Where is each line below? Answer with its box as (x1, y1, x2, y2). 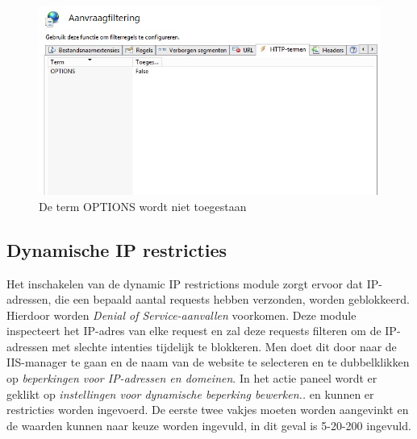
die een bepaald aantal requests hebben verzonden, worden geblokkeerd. (55, 291, 410, 308)
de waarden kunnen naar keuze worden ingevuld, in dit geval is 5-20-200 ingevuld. (6, 416, 411, 433)
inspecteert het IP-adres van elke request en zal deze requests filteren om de (6, 322, 382, 339)
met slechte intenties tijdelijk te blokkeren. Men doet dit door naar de (52, 338, 397, 354)
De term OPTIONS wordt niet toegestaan (39, 197, 247, 214)
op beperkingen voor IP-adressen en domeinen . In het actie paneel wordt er (6, 370, 377, 387)
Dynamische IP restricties (6, 237, 227, 262)
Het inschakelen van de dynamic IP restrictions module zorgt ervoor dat (6, 275, 363, 292)
